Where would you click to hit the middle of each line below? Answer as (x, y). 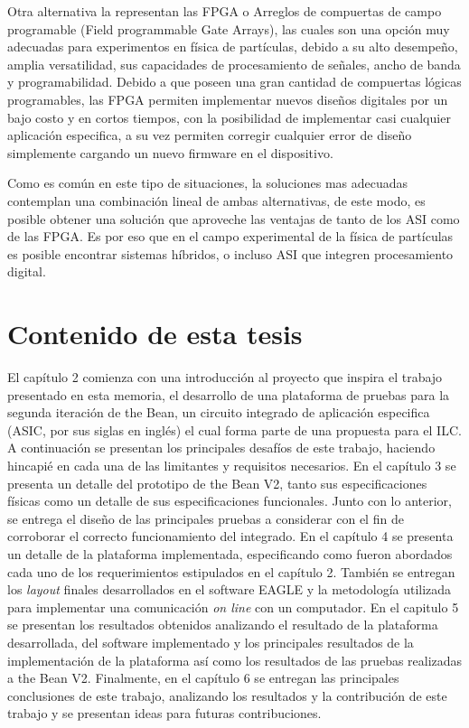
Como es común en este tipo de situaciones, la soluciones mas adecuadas (208, 183)
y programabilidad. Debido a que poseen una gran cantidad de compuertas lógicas (234, 82)
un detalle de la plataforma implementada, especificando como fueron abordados (230, 553)
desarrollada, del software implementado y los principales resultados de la (211, 642)
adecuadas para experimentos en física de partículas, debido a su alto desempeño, (233, 47)
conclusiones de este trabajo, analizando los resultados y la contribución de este (227, 695)
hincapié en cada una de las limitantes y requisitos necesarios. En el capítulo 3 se (232, 465)
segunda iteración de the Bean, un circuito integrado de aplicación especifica (219, 412)
